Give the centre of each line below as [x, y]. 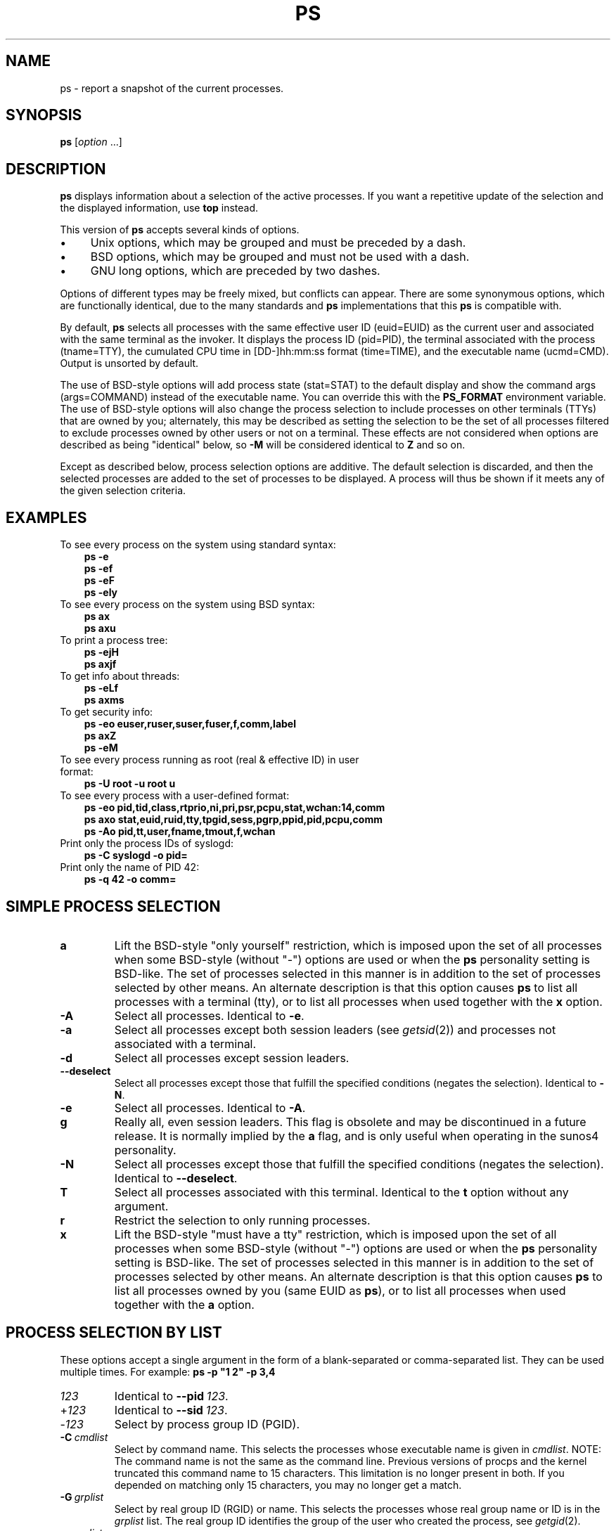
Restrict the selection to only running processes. [242, 1220]
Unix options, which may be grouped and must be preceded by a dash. [278, 243]
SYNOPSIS [44, 115]
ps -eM [101, 748]
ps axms [104, 700]
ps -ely [101, 593]
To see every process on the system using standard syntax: [198, 545]
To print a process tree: [114, 640]
